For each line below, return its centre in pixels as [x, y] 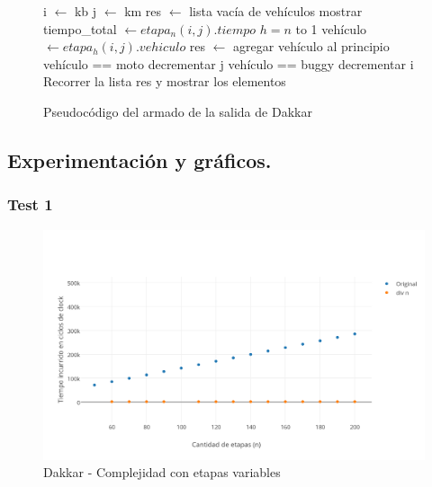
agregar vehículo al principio [311, 46]
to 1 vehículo [331, 28]
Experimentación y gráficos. [139, 159]
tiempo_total [80, 28]
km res [143, 11]
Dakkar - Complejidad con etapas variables [162, 472]
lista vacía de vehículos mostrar [276, 11]
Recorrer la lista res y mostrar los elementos [165, 81]
